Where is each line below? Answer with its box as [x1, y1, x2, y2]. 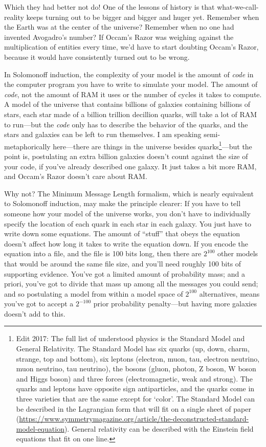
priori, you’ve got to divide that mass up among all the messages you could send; [4, 278, 258, 289]
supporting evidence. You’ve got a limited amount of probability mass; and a [4, 268, 245, 279]
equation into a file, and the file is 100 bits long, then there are [4, 248, 202, 259]
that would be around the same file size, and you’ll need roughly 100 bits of [4, 258, 241, 269]
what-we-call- [217, 2, 259, 12]
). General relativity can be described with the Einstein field [64, 423, 254, 434]
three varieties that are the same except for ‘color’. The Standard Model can [16, 393, 255, 404]
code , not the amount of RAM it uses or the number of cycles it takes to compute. [4, 88, 262, 99]
